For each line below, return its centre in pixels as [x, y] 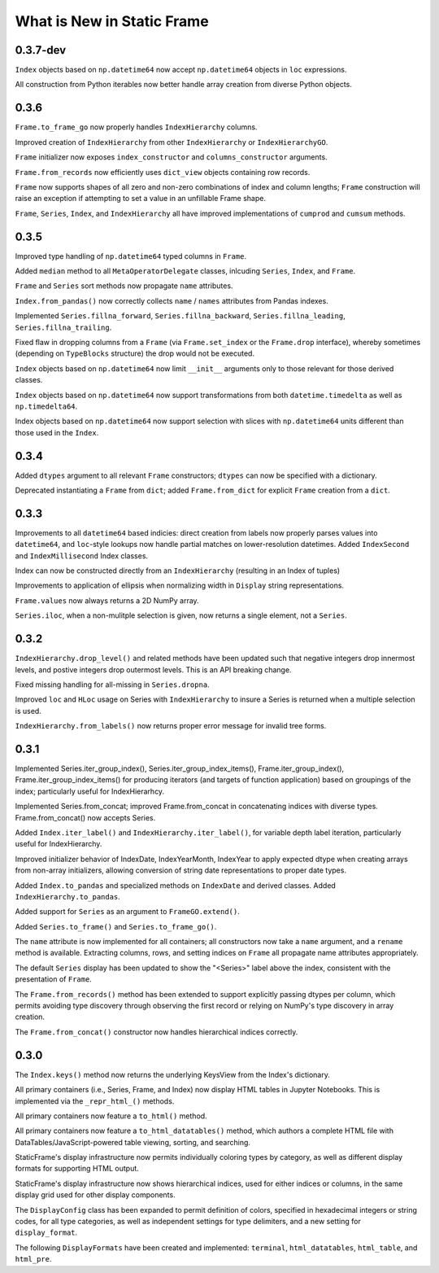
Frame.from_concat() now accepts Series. [85, 817]
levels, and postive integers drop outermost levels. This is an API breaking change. [153, 669]
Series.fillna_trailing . [63, 327]
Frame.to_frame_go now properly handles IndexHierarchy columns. [136, 127]
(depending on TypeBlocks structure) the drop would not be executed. [135, 353]
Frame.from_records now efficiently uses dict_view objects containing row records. [163, 172]
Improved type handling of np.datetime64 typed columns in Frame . [131, 256]
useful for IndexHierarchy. [59, 844]
